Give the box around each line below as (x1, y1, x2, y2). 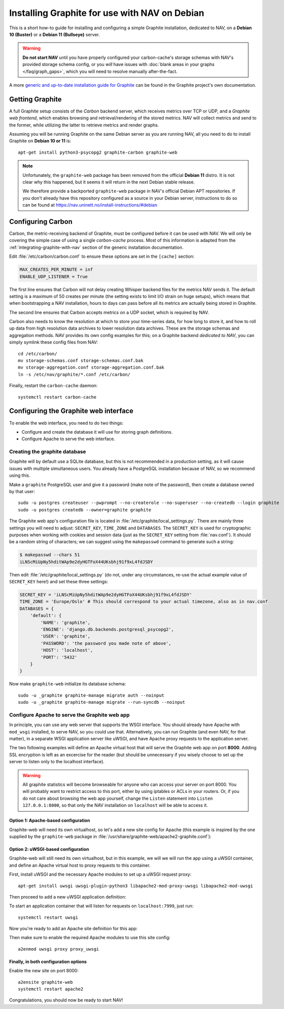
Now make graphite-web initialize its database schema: (9, 681, 126, 687)
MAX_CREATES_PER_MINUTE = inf (19, 267, 93, 273)
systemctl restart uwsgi (18, 914, 78, 920)
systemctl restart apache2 (18, 986, 84, 992)
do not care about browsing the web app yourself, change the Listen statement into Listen (22, 795, 213, 801)
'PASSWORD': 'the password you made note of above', (40, 640, 171, 646)
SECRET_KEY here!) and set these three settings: (9, 579, 109, 585)
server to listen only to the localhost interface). (9, 759, 105, 765)
